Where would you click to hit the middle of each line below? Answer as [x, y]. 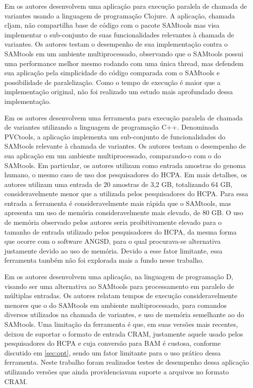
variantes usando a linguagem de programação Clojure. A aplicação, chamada [120, 15]
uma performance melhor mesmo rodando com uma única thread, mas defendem [124, 63]
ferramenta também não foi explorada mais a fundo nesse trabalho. [104, 260]
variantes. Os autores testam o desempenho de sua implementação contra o [116, 44]
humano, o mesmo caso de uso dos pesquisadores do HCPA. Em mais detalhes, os [126, 175]
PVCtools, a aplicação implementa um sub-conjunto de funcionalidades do [115, 136]
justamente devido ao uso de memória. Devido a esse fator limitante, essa [114, 250]
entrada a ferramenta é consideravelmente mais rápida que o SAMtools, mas [118, 203]
